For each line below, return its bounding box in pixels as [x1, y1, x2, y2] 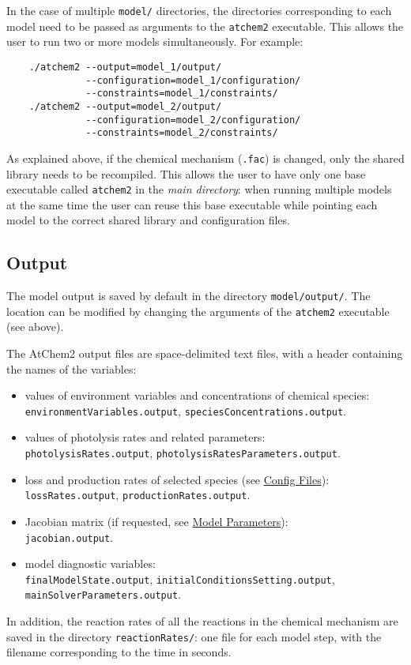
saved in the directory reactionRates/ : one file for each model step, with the [6, 628, 382, 644]
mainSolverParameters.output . [25, 586, 181, 603]
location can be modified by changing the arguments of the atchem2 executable [6, 302, 390, 319]
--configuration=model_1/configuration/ [85, 74, 301, 86]
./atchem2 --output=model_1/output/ [28, 61, 222, 73]
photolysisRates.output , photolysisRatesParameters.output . [25, 445, 341, 461]
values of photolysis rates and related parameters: [25, 429, 266, 445]
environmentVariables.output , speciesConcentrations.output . [25, 402, 347, 419]
